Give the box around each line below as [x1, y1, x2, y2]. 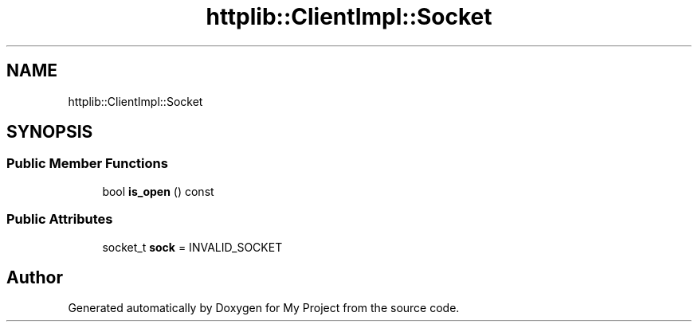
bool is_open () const [102, 184, 214, 198]
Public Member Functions [6, 155, 168, 172]
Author [6, 267, 63, 287]
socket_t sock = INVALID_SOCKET [102, 240, 283, 254]
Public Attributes [6, 211, 113, 228]
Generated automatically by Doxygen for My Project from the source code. [68, 301, 460, 315]
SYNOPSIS [6, 122, 93, 143]
